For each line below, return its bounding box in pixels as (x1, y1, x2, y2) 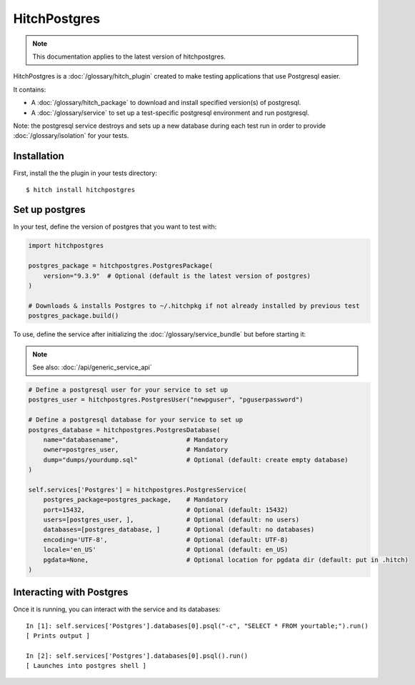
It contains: (13, 85, 46, 94)
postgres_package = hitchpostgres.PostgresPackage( (28, 261, 214, 270)
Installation (13, 150, 64, 162)
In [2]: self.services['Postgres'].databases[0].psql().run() (26, 652, 249, 660)
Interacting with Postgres (13, 586, 129, 599)
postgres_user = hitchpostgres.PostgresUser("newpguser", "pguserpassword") (28, 396, 304, 404)
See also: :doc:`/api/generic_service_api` (32, 363, 153, 371)
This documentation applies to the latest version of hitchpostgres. (32, 52, 226, 61)
